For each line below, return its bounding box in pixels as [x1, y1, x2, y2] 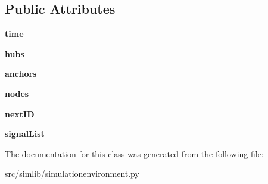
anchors [5, 67, 37, 80]
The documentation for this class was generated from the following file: [5, 147, 264, 160]
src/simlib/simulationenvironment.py [5, 167, 139, 180]
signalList [5, 127, 45, 140]
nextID [5, 107, 35, 120]
